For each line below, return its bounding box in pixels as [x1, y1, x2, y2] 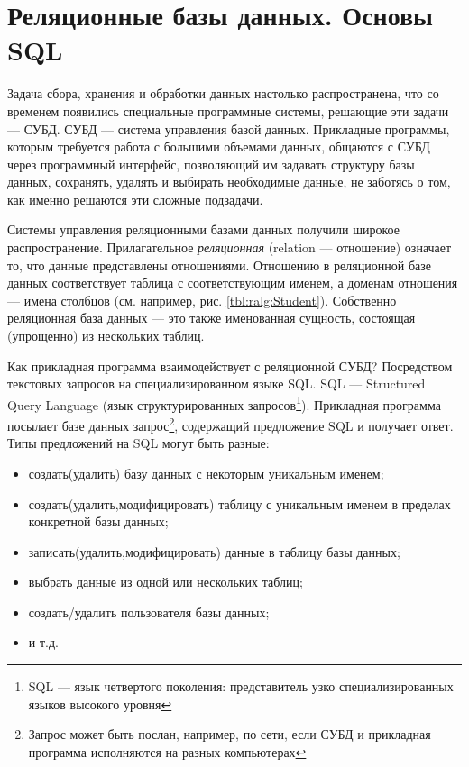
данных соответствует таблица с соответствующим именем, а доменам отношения [7, 273, 458, 292]
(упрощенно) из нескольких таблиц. [7, 326, 205, 345]
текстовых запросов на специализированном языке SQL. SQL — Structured [7, 374, 426, 393]
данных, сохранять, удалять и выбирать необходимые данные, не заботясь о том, [7, 172, 451, 191]
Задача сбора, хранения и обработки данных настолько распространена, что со [7, 84, 439, 103]
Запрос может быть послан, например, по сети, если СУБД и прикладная [28, 725, 431, 744]
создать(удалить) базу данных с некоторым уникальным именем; [28, 463, 384, 482]
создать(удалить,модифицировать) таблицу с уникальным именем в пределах [28, 494, 451, 513]
